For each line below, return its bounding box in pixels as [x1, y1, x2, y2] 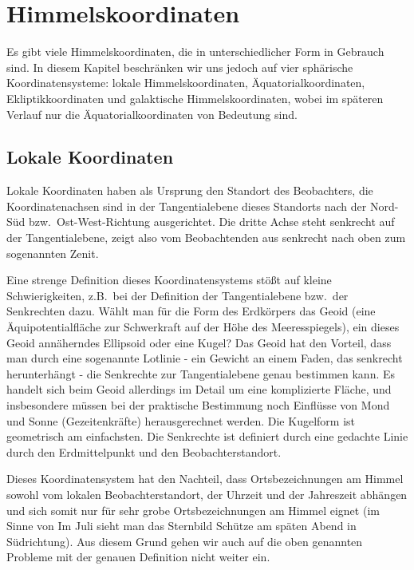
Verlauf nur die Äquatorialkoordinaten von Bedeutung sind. [6, 105, 298, 122]
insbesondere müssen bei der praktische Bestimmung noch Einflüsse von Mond [6, 397, 390, 414]
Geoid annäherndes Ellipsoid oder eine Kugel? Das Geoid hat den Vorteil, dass [6, 334, 392, 350]
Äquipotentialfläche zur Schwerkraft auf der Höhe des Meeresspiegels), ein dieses [6, 319, 400, 335]
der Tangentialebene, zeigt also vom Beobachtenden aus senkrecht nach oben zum [6, 229, 406, 246]
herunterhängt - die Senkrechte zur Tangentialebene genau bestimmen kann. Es [6, 365, 396, 382]
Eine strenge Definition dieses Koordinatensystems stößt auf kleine [6, 271, 332, 288]
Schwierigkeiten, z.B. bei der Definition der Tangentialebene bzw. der [6, 287, 349, 303]
